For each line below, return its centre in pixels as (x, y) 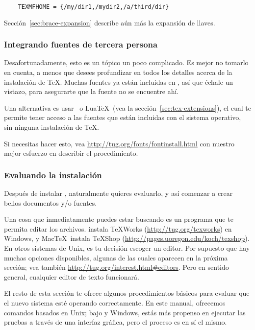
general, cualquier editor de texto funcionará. (72, 276)
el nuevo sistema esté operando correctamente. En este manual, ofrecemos (115, 302)
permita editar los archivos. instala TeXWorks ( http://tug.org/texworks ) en (118, 228)
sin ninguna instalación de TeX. (51, 127)
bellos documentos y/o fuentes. (51, 202)
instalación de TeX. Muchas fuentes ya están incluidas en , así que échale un (119, 82)
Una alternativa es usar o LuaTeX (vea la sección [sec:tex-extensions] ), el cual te (127, 107)
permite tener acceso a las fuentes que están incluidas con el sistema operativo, (123, 117)
